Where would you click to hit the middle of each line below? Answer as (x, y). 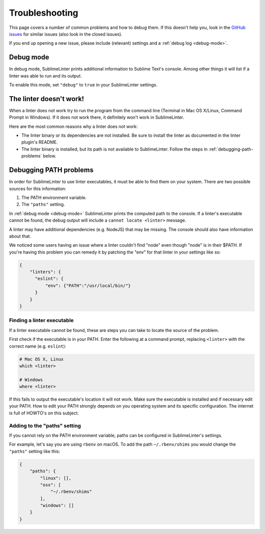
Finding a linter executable (41, 320)
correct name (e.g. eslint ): (38, 346)
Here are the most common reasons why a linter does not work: (73, 126)
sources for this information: (38, 188)
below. (50, 156)
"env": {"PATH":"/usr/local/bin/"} (88, 285)
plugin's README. (40, 142)
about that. (20, 236)
